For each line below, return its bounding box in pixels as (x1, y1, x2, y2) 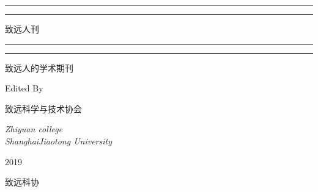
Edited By (5, 82, 43, 94)
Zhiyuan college (5, 123, 63, 135)
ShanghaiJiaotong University (5, 134, 112, 147)
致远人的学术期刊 (5, 61, 73, 74)
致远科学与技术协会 (5, 102, 82, 115)
